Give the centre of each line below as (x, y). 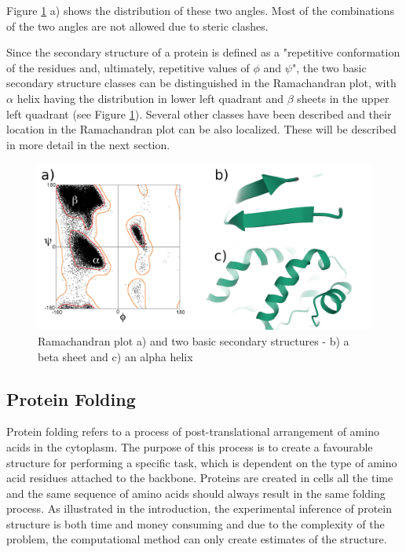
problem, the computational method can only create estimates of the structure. (197, 539)
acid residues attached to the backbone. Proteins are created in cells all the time (200, 478)
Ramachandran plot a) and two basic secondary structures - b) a (194, 340)
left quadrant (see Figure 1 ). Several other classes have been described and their (199, 113)
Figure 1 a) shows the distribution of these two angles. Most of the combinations (200, 10)
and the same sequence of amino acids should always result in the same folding (196, 493)
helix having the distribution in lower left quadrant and (150, 98)
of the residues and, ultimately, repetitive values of (128, 67)
